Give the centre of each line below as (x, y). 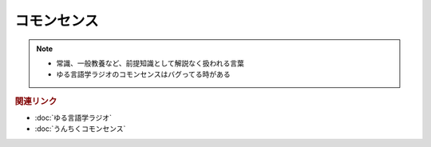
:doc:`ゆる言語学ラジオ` (73, 117)
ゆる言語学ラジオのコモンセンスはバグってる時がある (143, 74)
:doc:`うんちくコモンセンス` (80, 129)
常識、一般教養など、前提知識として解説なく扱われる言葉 (150, 63)
